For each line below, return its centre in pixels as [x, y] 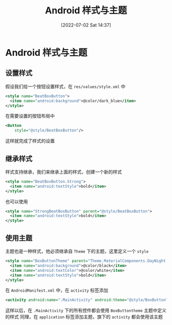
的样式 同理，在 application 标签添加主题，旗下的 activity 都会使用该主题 [84, 317]
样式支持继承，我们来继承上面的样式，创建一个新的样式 [63, 171]
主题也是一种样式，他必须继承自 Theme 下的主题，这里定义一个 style [77, 251]
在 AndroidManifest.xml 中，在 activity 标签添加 [57, 290]
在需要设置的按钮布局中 [30, 116]
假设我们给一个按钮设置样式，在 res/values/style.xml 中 [66, 86]
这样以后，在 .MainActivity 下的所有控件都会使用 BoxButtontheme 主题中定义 [86, 311]
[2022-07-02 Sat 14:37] [86, 25]
